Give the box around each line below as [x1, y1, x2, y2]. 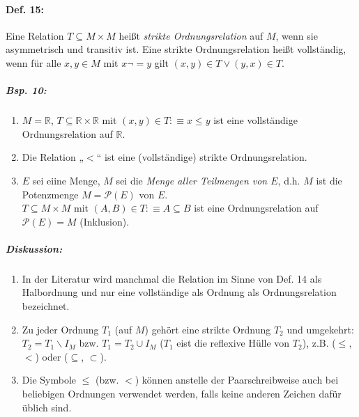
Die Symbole [22, 372, 76, 387]
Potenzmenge [22, 187, 79, 201]
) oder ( [35, 349, 68, 363]
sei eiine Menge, [32, 173, 100, 187]
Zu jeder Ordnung [22, 322, 99, 336]
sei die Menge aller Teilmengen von [116, 173, 268, 187]
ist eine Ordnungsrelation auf [194, 200, 319, 215]
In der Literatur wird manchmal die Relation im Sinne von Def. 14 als [22, 271, 322, 285]
